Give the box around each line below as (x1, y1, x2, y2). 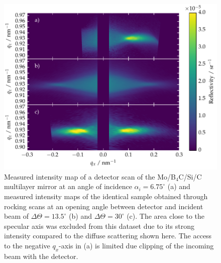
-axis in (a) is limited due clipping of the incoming (59, 240, 214, 251)
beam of (4, 211, 29, 221)
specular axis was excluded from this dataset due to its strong (4, 220, 195, 231)
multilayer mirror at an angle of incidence (4, 181, 132, 192)
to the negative (4, 240, 50, 251)
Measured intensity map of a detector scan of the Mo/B (4, 171, 176, 182)
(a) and (167, 181, 190, 192)
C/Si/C (178, 171, 202, 182)
